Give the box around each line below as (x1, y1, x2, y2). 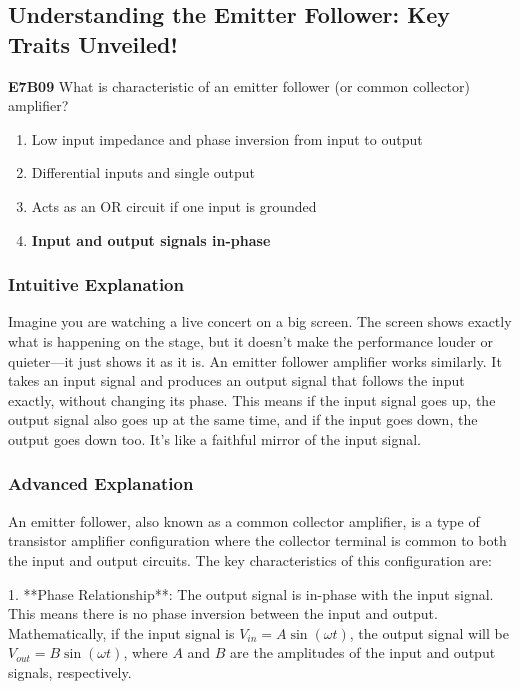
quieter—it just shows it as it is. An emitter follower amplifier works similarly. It (8, 350, 502, 371)
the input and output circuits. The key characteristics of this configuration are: (8, 549, 492, 570)
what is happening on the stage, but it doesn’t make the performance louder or (8, 330, 493, 351)
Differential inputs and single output (31, 162, 256, 183)
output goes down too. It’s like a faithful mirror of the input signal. (8, 428, 422, 449)
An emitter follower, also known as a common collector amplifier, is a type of (8, 510, 480, 531)
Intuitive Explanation (8, 272, 184, 297)
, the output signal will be (349, 622, 509, 643)
